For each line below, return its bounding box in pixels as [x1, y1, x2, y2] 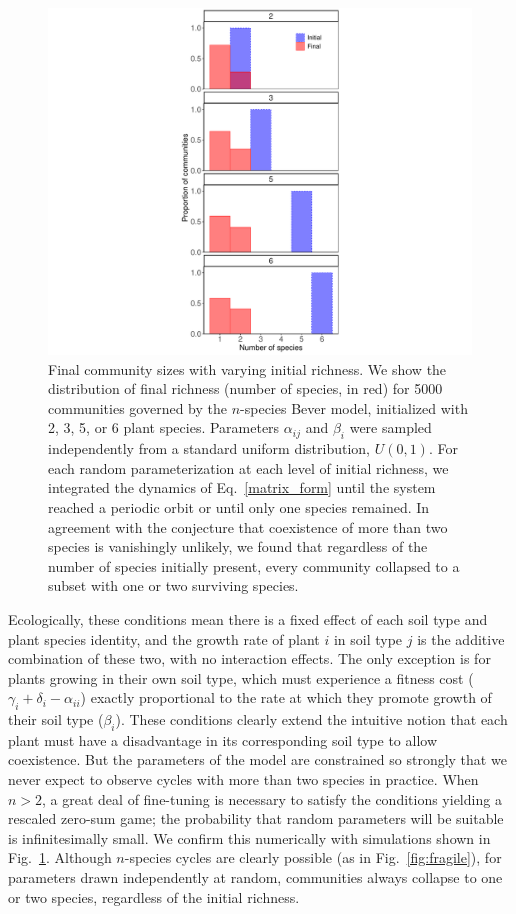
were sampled [349, 417, 432, 438]
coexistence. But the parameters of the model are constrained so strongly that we [8, 749, 507, 770]
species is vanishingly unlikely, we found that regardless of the [48, 536, 428, 557]
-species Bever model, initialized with [240, 397, 468, 418]
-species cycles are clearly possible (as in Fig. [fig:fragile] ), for [124, 847, 502, 868]
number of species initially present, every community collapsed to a [48, 555, 460, 576]
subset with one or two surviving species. [48, 575, 299, 596]
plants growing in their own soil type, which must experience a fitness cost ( [8, 667, 474, 688]
